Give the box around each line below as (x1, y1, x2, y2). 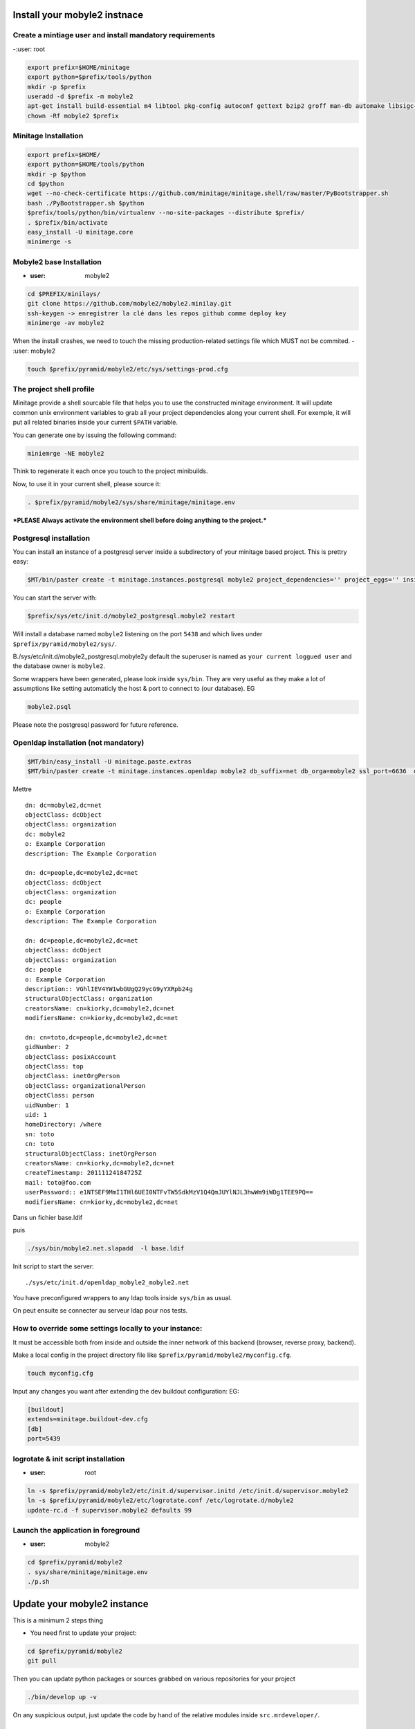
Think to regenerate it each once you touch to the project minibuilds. (12, 467, 208, 475)
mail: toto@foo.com (25, 1178, 91, 1186)
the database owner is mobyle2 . (12, 662, 105, 670)
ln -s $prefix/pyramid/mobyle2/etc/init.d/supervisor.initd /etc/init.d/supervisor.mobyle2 (27, 1487, 349, 1495)
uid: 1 (25, 1111, 48, 1119)
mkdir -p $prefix (27, 83, 86, 91)
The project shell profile (12, 384, 95, 394)
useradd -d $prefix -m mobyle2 (27, 92, 134, 100)
